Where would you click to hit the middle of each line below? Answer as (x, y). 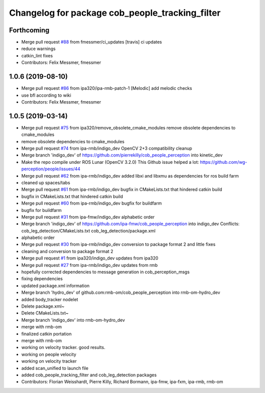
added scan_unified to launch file (55, 368)
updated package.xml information (55, 286)
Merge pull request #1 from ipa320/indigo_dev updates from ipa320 (90, 258)
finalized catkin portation (47, 334)
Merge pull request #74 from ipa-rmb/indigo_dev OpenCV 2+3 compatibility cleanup (107, 148)
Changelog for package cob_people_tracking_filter (115, 13)
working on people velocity (49, 354)
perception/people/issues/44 (51, 169)
